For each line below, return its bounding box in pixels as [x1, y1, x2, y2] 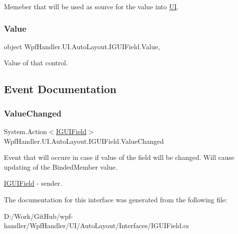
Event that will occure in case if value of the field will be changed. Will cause [4, 152, 235, 162]
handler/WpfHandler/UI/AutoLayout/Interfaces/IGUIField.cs [4, 220, 189, 231]
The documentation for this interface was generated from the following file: [4, 194, 227, 204]
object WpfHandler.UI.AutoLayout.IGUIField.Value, [4, 41, 160, 51]
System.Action [4, 126, 47, 136]
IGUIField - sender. [4, 178, 62, 188]
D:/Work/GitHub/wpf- [4, 211, 73, 221]
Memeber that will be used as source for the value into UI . [4, 1, 179, 11]
